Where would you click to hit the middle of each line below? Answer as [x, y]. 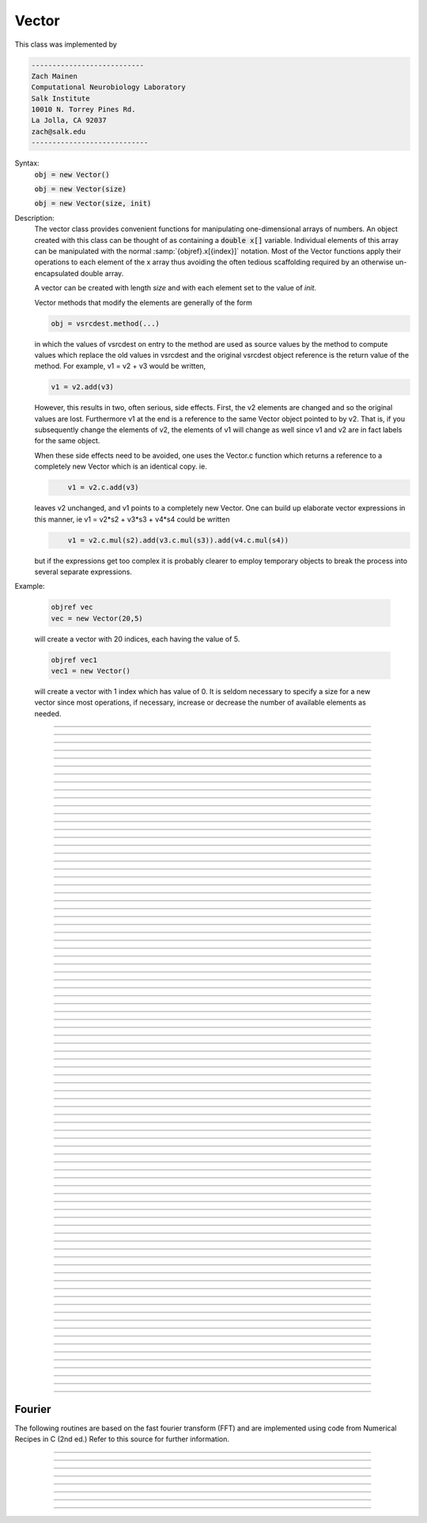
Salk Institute [60, 98]
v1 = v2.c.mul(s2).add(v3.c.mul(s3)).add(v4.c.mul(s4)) [178, 540]
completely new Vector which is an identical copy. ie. [121, 466]
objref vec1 [74, 660]
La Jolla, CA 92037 [69, 120]
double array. [102, 273]
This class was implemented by [66, 44]
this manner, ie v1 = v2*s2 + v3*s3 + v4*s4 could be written [132, 519]
